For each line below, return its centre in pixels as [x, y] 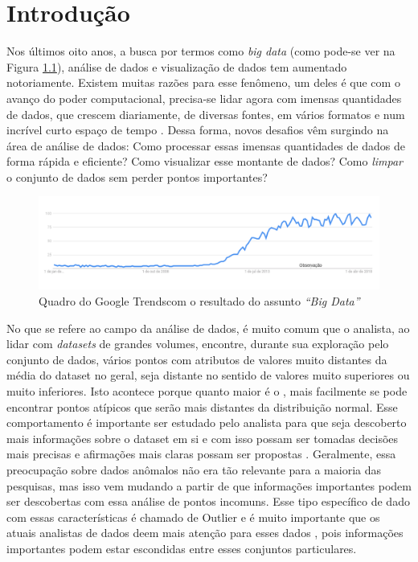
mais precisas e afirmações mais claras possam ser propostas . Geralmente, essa [201, 454]
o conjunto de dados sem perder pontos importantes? [137, 176]
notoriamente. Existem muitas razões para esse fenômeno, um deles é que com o [203, 82]
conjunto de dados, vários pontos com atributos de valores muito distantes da [197, 359]
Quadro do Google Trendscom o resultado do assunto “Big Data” [199, 301]
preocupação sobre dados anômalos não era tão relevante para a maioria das [194, 469]
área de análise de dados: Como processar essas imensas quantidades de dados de [206, 145]
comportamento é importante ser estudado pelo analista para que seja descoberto [207, 423]
